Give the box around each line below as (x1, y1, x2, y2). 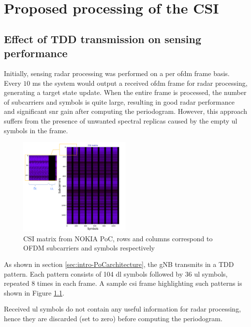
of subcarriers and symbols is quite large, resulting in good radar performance (4, 96, 235, 107)
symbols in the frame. (4, 125, 68, 135)
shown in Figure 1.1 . (4, 287, 64, 297)
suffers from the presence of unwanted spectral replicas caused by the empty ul (4, 115, 237, 125)
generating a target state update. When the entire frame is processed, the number (4, 87, 247, 97)
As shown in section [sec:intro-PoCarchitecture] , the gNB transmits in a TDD (4, 259, 234, 269)
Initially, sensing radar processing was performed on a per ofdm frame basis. (4, 68, 230, 78)
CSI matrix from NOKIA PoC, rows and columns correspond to (23, 233, 213, 243)
